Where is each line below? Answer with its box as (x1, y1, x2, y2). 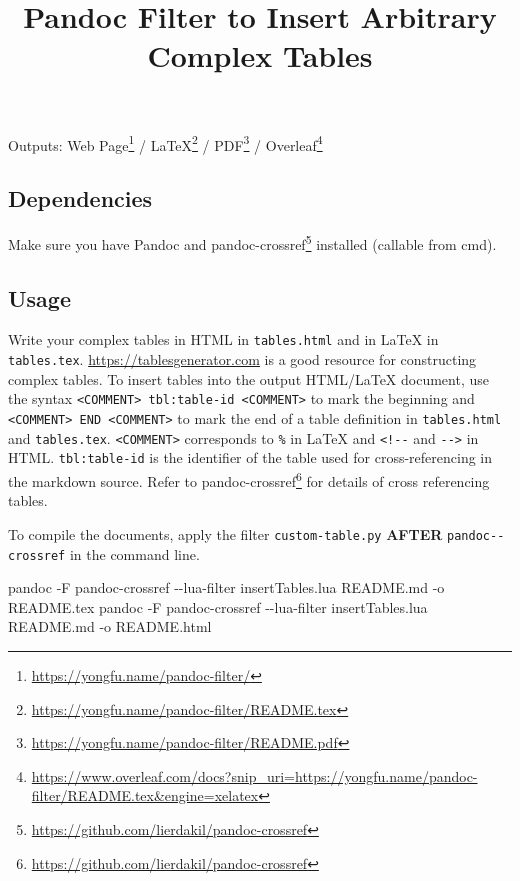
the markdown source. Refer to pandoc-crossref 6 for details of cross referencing (8, 468, 490, 491)
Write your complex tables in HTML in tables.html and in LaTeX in (8, 329, 439, 350)
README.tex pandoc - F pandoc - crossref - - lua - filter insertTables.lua (8, 596, 428, 617)
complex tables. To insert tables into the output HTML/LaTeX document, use (8, 368, 489, 389)
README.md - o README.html (8, 616, 212, 637)
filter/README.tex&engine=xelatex (31, 785, 259, 806)
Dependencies (8, 183, 153, 214)
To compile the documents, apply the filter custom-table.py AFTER (8, 523, 443, 544)
